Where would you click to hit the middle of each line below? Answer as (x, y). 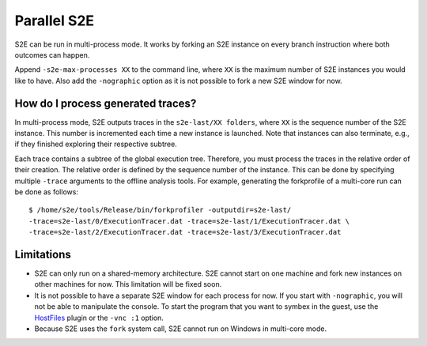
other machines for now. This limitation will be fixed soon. (128, 284)
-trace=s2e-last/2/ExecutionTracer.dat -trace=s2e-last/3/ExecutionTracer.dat (185, 232)
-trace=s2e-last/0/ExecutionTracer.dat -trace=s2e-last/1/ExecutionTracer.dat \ (189, 221)
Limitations (43, 254)
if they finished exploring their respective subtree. (96, 144)
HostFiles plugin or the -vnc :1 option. (99, 318)
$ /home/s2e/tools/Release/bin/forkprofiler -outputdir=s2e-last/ (160, 210)
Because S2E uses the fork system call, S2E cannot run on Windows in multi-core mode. (181, 329)
